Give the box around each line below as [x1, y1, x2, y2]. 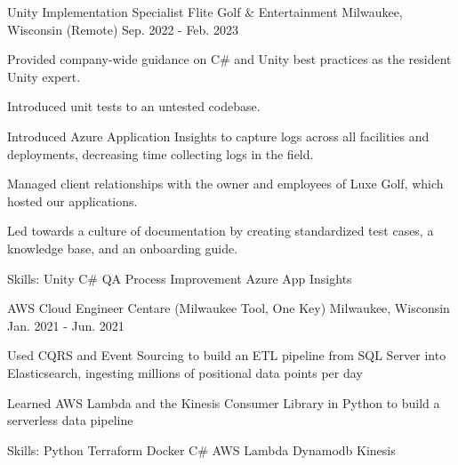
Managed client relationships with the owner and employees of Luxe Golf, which [7, 174, 444, 193]
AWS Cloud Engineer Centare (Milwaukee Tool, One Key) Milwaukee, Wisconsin [7, 299, 450, 317]
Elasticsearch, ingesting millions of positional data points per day [7, 363, 363, 381]
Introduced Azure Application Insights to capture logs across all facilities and [7, 126, 430, 145]
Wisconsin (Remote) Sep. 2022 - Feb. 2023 [7, 20, 238, 38]
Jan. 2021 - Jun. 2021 [7, 316, 125, 334]
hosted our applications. [7, 191, 138, 210]
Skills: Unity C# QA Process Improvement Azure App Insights [7, 269, 352, 287]
